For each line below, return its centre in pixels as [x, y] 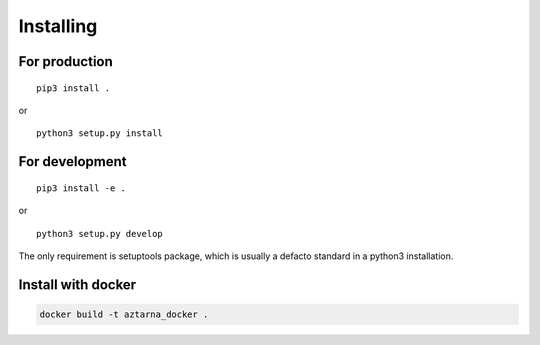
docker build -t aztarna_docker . [124, 314]
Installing [58, 26]
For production [66, 61]
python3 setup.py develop [100, 233]
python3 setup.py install [100, 133]
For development [72, 161]
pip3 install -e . [81, 188]
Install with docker [77, 284]
